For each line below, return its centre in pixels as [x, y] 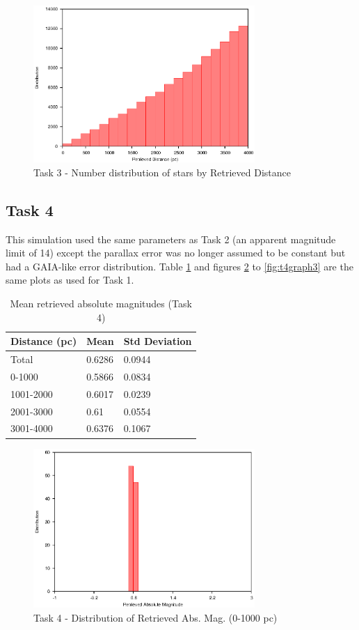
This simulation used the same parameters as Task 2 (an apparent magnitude [171, 239]
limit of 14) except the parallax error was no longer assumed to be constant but [176, 253]
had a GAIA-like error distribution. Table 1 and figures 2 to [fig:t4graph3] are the [179, 266]
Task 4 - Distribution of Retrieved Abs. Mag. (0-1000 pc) [155, 617]
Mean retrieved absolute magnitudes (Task [101, 303]
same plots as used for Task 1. [70, 280]
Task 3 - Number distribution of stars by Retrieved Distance [162, 172]
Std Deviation [158, 341]
